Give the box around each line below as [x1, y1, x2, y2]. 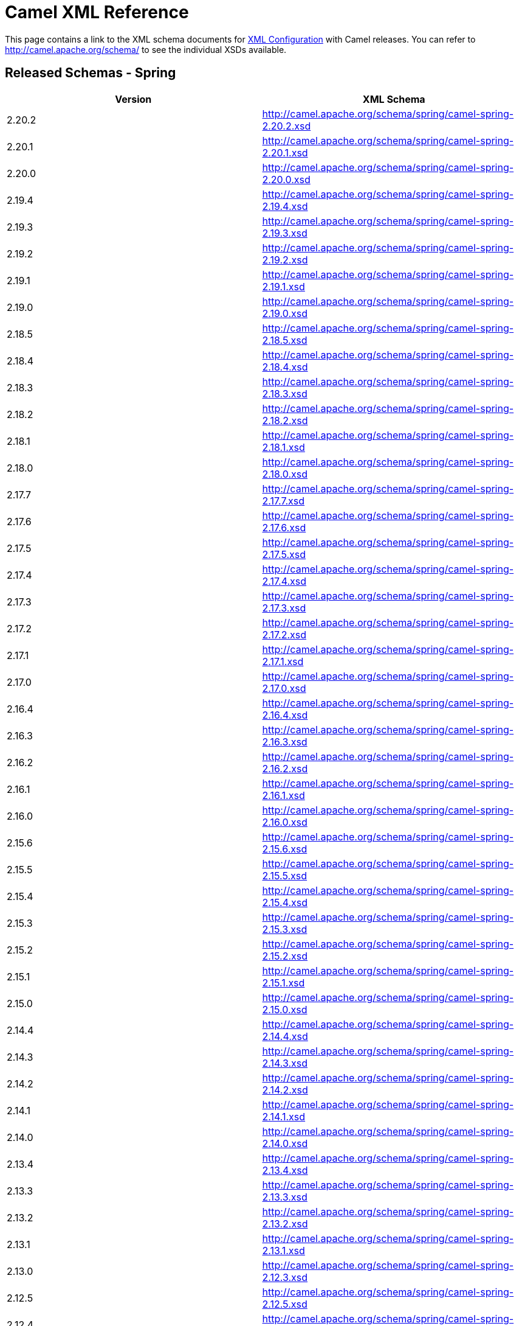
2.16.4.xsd [262, 708, 308, 721]
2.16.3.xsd [262, 735, 308, 748]
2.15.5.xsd [262, 869, 308, 882]
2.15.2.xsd [262, 949, 308, 962]
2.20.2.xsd [262, 119, 311, 132]
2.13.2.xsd [262, 1217, 308, 1230]
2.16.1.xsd [262, 789, 305, 801]
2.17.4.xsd [262, 574, 307, 587]
